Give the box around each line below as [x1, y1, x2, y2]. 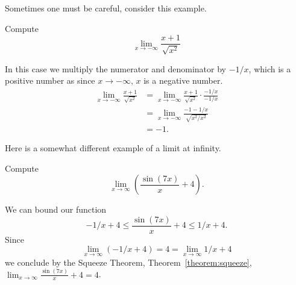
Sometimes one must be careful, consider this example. [5, 2, 207, 14]
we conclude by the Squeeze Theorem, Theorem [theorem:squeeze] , [5, 255, 252, 268]
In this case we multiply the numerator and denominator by [5, 62, 226, 75]
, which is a [248, 62, 291, 75]
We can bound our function [5, 203, 107, 216]
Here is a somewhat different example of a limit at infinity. [5, 141, 221, 154]
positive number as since [5, 74, 95, 87]
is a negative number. [143, 74, 223, 87]
